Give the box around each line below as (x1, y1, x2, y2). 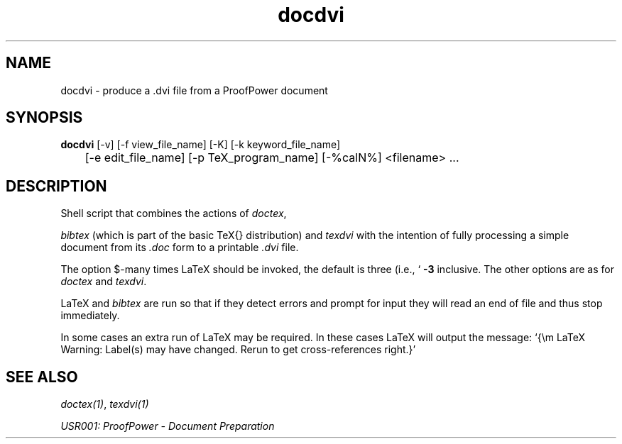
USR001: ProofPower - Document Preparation (60, 420, 275, 433)
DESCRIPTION (6, 177, 107, 195)
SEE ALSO (6, 367, 78, 386)
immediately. (60, 309, 120, 322)
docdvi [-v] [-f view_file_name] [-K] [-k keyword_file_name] (60, 138, 341, 151)
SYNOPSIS (6, 109, 83, 127)
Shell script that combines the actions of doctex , (60, 207, 287, 220)
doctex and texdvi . (60, 275, 147, 288)
